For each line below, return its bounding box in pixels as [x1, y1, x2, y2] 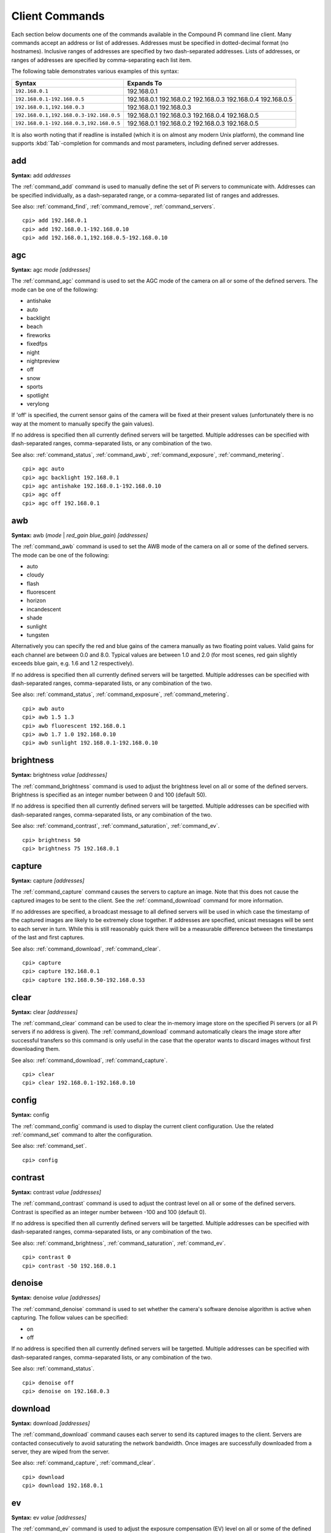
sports [26, 383, 43, 391]
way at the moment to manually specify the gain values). [11, 420, 154, 427]
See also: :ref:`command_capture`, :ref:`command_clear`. [11, 1459, 156, 1467]
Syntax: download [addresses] [11, 1420, 90, 1427]
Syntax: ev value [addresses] [11, 1514, 87, 1521]
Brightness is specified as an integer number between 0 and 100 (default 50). [11, 791, 207, 798]
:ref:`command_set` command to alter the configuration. [11, 1131, 153, 1139]
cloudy [26, 571, 44, 579]
